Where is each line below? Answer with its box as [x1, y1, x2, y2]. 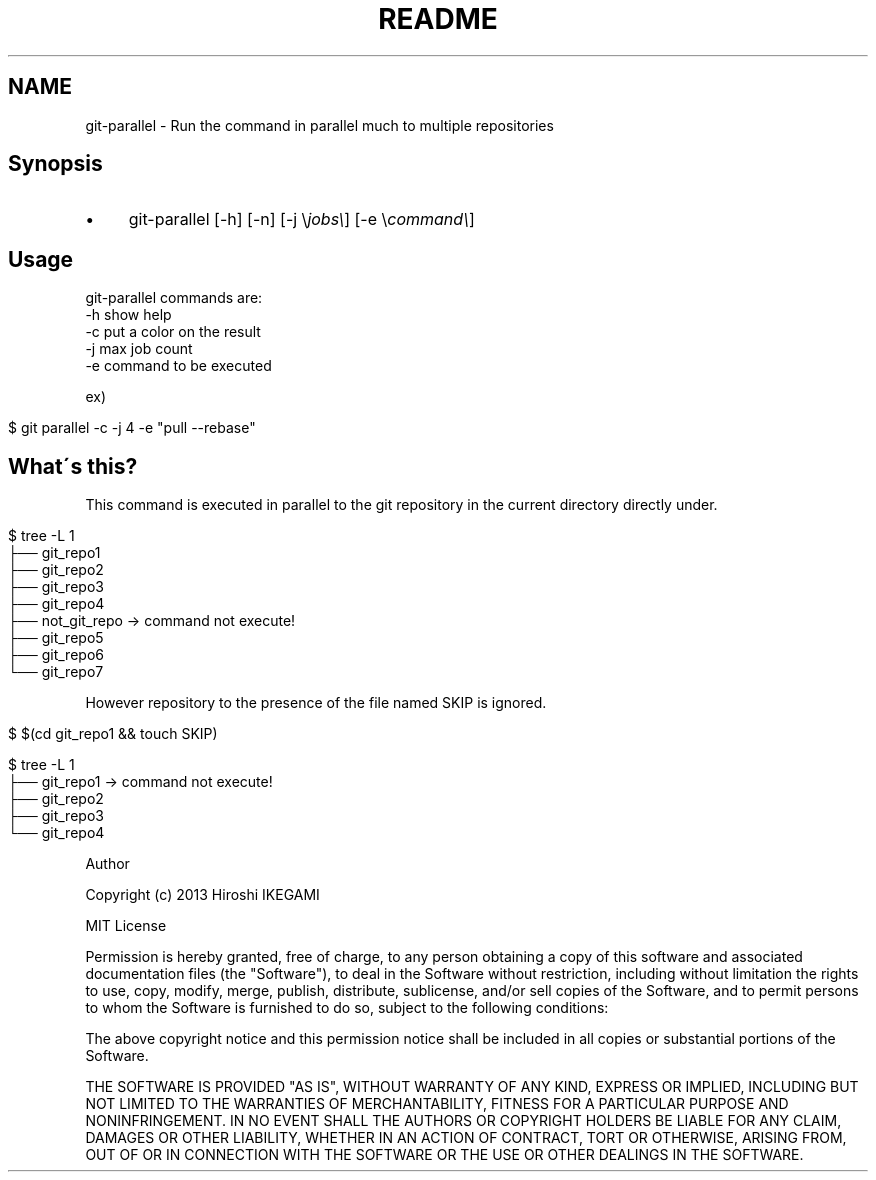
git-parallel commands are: [85, 289, 263, 307]
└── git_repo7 [8, 663, 104, 681]
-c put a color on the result [85, 323, 261, 341]
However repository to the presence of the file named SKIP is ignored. [85, 694, 547, 712]
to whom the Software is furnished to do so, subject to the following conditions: [85, 999, 609, 1017]
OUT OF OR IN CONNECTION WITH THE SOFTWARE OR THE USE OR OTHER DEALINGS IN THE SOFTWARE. [85, 1146, 804, 1164]
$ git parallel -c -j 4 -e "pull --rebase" [8, 419, 256, 437]
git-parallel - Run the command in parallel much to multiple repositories [85, 116, 554, 134]
